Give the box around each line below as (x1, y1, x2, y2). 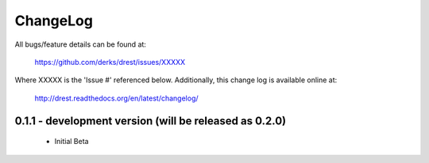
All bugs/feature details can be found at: (14, 40, 147, 49)
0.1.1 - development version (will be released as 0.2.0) (14, 114, 286, 127)
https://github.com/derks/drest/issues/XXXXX (34, 57, 186, 66)
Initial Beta (54, 137, 89, 146)
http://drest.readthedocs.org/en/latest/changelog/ (34, 93, 199, 103)
